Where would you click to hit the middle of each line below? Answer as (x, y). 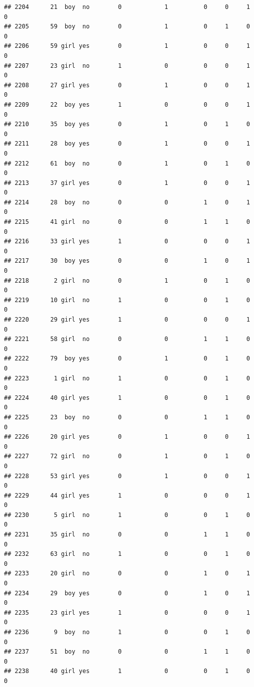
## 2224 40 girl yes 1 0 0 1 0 (127, 398)
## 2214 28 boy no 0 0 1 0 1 (127, 202)
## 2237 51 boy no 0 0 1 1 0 (127, 652)
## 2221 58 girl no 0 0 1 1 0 (127, 339)
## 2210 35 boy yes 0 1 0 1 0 (127, 124)
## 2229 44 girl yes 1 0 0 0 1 (127, 495)
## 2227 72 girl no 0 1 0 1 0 (127, 456)
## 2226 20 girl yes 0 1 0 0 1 (127, 437)
